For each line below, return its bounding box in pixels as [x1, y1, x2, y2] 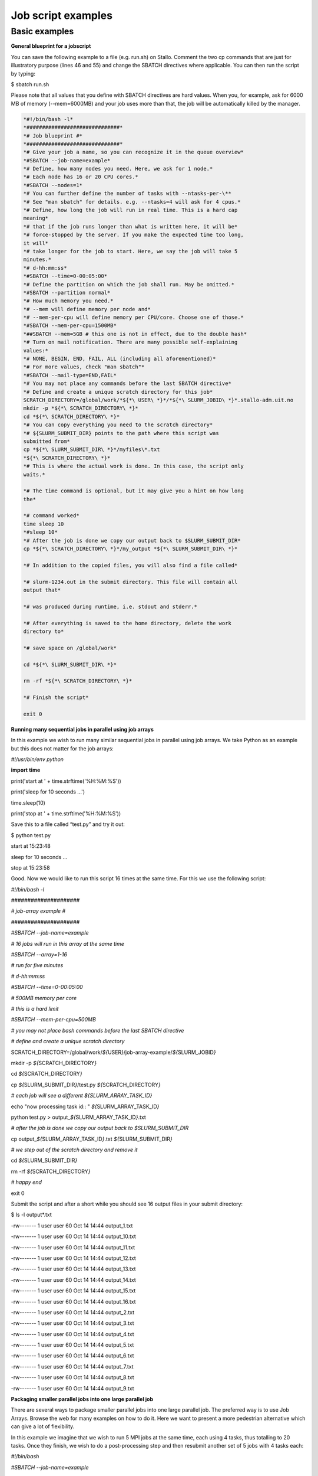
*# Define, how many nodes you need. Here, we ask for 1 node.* [23, 165, 213, 172]
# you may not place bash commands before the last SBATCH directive [11, 1027, 184, 1034]
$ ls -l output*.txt [11, 1211, 52, 1219]
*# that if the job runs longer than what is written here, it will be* [23, 223, 238, 230]
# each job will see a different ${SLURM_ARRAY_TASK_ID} [11, 1092, 153, 1099]
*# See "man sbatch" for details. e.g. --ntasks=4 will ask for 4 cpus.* [23, 198, 241, 205]
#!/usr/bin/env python [11, 756, 64, 763]
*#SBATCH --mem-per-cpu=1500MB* [23, 322, 117, 329]
